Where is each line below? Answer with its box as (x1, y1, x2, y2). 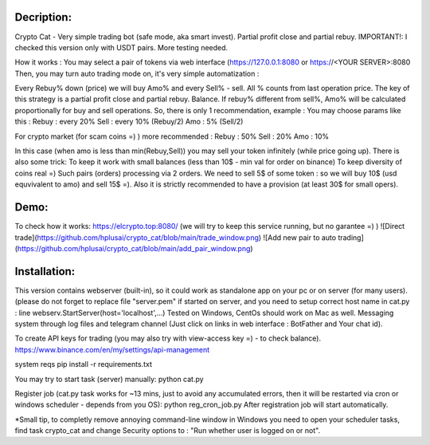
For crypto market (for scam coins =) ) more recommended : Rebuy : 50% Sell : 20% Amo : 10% (14, 132, 330, 141)
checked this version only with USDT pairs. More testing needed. (14, 42, 229, 52)
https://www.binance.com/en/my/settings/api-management (14, 345, 210, 354)
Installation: (14, 264, 76, 278)
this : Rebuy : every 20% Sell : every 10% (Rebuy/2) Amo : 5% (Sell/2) (14, 116, 244, 127)
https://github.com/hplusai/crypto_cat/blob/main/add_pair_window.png (17, 243, 251, 253)
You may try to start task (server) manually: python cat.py (14, 374, 204, 384)
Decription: (14, 10, 72, 24)
